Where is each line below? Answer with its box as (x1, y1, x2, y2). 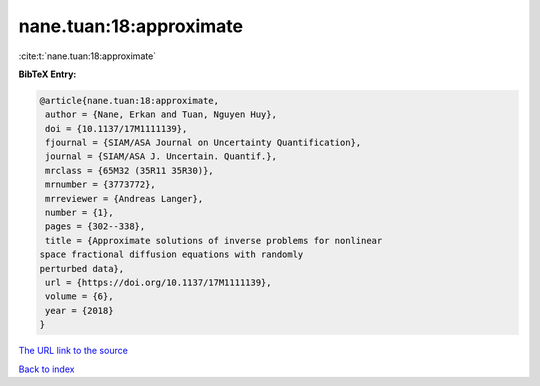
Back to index (18, 363, 75, 375)
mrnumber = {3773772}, (45, 179, 157, 190)
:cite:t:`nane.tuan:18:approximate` (18, 50, 157, 62)
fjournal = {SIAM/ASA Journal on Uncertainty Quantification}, (45, 137, 362, 149)
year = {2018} (45, 305, 114, 316)
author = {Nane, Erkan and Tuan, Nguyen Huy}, (45, 109, 277, 120)
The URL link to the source (18, 345, 129, 357)
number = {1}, (45, 207, 114, 219)
